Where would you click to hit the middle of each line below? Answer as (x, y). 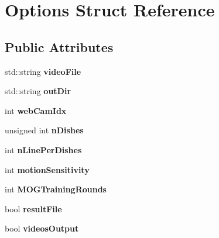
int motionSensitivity (47, 169)
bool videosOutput (42, 228)
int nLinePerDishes (43, 149)
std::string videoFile (43, 71)
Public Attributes (59, 46)
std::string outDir (38, 91)
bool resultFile (33, 208)
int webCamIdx (36, 110)
